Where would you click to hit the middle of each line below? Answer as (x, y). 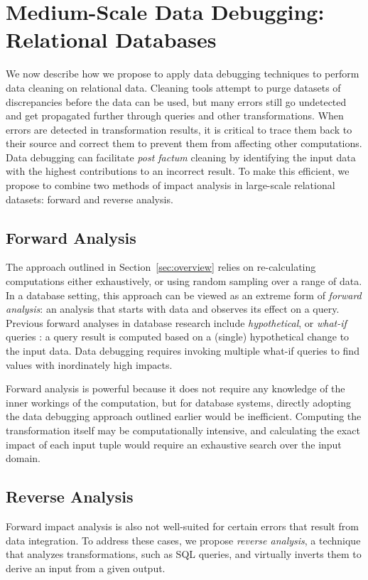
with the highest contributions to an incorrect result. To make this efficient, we (178, 171)
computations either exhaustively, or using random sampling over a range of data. (184, 281)
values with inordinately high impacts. (89, 364)
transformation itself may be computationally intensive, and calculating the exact (183, 430)
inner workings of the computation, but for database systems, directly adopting (178, 402)
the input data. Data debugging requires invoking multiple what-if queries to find (183, 351)
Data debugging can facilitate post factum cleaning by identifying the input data (181, 157)
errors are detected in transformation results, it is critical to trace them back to (179, 129)
